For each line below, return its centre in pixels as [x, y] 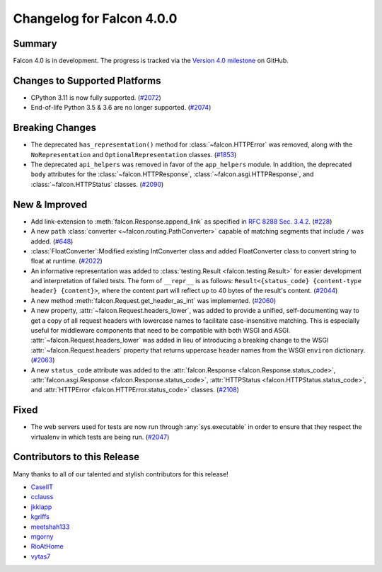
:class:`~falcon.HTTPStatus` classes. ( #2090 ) [97, 184]
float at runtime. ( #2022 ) [66, 261]
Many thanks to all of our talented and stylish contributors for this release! [121, 474]
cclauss [42, 497]
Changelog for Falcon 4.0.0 [95, 18]
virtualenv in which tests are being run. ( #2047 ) [100, 437]
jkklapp [41, 507]
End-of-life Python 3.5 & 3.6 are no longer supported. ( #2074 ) [121, 108]
